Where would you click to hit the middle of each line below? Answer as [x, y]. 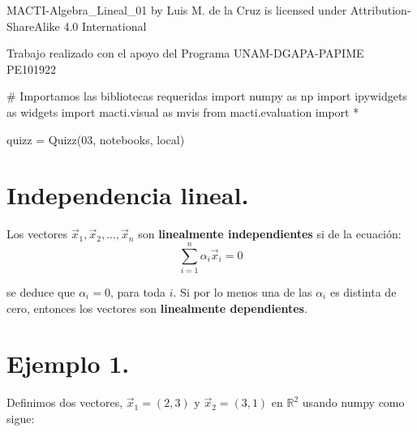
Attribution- [380, 10]
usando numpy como [353, 402]
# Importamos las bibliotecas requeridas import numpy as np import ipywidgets [207, 96]
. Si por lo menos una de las [243, 292]
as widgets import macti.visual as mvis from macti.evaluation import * [183, 111]
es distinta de [363, 292]
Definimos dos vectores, [65, 402]
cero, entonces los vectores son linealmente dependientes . [157, 308]
